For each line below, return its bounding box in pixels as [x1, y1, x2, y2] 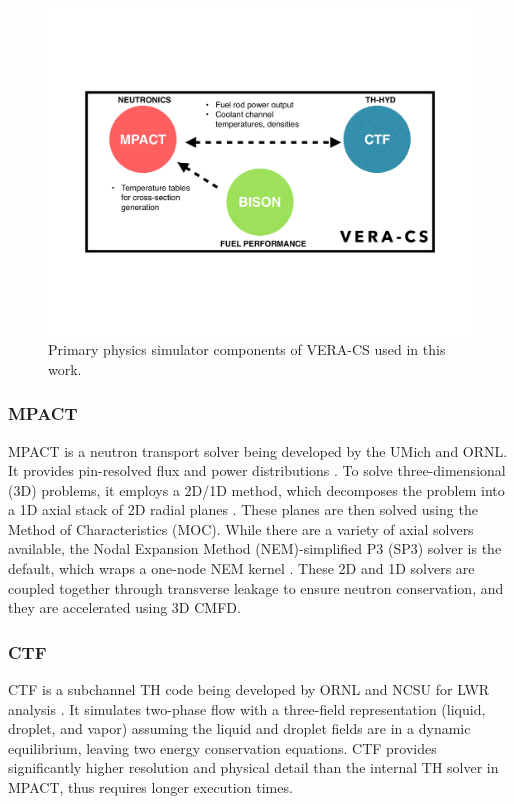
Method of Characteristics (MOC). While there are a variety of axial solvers [8, 518, 474, 539]
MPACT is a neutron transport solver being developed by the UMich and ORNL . [8, 440, 508, 461]
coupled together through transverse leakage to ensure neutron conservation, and [8, 577, 504, 598]
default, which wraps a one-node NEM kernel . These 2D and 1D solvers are [8, 558, 475, 579]
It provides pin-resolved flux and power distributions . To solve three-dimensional [8, 460, 506, 481]
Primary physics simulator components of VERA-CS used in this [48, 339, 446, 360]
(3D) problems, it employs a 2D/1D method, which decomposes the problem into [8, 479, 505, 500]
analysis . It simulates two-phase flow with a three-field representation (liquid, [8, 698, 486, 719]
